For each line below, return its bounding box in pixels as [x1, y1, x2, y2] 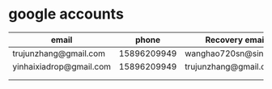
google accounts [8, 5, 124, 23]
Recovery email [205, 34, 267, 45]
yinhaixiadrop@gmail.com [12, 61, 112, 72]
